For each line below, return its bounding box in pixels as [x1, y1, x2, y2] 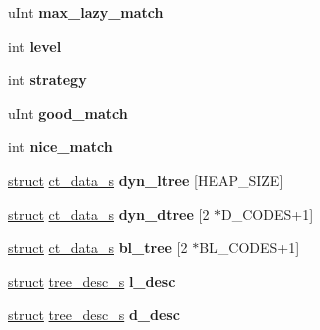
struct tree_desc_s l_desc [8, 270, 176, 291]
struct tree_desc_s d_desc [8, 304, 180, 325]
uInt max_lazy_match [8, 2, 164, 22]
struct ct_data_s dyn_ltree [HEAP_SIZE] [8, 169, 284, 190]
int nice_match [8, 136, 113, 157]
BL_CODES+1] [199, 237, 300, 258]
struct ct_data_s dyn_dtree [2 [8, 203, 210, 224]
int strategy [8, 69, 87, 90]
